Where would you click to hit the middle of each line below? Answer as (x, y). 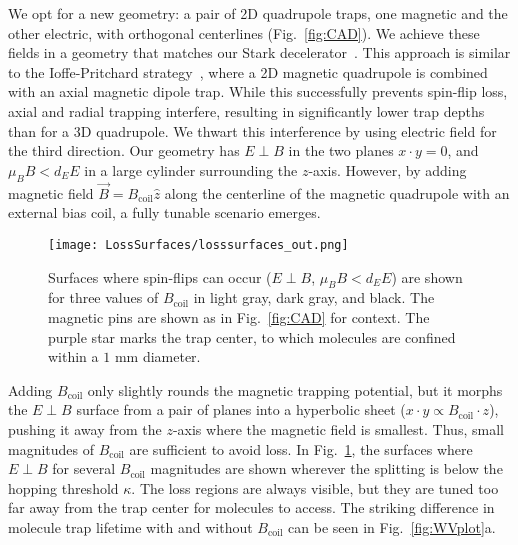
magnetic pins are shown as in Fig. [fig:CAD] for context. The (239, 317)
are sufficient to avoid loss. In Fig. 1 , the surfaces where (301, 448)
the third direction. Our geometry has (124, 150)
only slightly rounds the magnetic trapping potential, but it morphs (295, 389)
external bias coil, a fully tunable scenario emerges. (164, 212)
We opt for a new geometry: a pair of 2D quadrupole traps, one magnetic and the (258, 13)
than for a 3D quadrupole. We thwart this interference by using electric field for (252, 130)
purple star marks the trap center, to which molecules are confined (252, 336)
